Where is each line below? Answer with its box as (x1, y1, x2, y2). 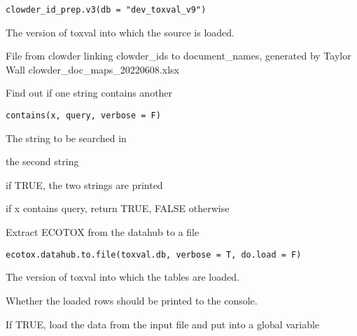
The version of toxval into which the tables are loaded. (6, 269, 239, 284)
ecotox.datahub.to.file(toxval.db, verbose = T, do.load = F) (6, 249, 302, 260)
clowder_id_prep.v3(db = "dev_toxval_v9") (6, 5, 206, 15)
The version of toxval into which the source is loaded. (6, 24, 234, 39)
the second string (6, 154, 79, 169)
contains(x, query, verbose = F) (6, 111, 161, 121)
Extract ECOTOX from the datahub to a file (6, 225, 199, 239)
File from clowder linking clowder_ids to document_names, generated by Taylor (6, 48, 351, 63)
